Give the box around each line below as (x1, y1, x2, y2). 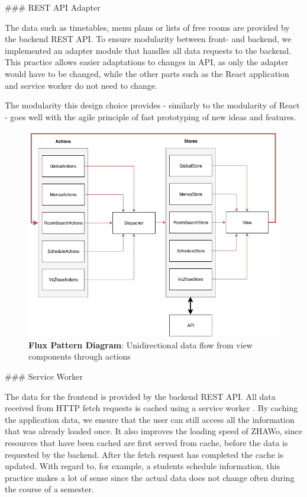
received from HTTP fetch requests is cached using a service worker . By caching (5, 402, 298, 414)
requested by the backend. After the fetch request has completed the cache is (5, 448, 283, 460)
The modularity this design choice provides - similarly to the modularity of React (5, 99, 300, 111)
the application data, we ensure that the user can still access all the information (5, 413, 295, 425)
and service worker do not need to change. (5, 79, 158, 91)
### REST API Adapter (5, 1, 101, 13)
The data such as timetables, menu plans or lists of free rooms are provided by (5, 21, 290, 33)
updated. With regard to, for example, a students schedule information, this (5, 460, 280, 472)
